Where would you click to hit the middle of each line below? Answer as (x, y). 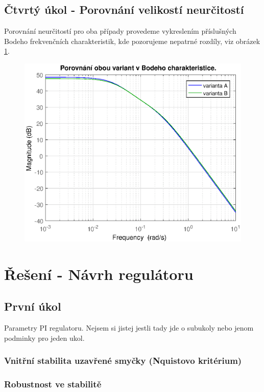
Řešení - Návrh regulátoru (99, 274)
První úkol (33, 306)
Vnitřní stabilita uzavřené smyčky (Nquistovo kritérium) (123, 361)
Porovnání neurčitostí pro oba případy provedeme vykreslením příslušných (120, 31)
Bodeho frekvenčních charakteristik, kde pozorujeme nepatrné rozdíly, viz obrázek (132, 41)
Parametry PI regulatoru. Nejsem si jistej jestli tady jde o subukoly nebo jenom (129, 327)
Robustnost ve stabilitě (53, 384)
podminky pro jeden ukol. (44, 337)
